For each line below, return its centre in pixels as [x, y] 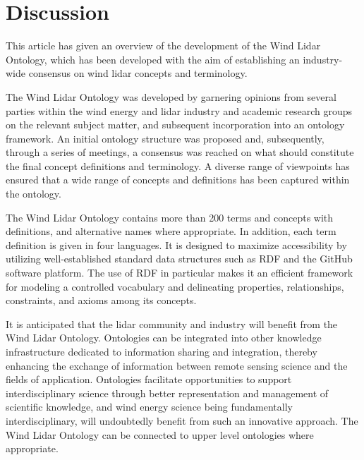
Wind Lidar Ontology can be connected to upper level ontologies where [160, 434]
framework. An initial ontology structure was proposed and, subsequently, [165, 138]
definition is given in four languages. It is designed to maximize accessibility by [176, 244]
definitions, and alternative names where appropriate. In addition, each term [171, 231]
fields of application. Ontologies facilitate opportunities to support [149, 379]
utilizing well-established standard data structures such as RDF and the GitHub [179, 259]
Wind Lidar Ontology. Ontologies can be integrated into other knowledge [164, 338]
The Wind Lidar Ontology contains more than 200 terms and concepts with [170, 217]
